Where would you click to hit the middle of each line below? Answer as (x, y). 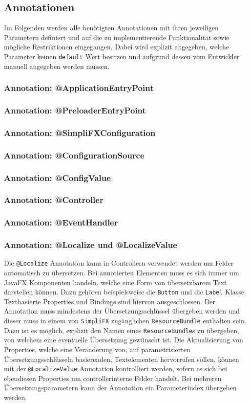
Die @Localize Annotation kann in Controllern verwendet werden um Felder (119, 263)
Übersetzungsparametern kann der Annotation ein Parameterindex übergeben (120, 388)
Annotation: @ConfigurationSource (74, 155)
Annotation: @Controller (54, 200)
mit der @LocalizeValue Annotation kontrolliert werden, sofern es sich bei (115, 369)
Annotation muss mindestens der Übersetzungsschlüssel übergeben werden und (122, 311)
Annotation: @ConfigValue (57, 177)
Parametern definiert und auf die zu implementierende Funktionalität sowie (117, 37)
